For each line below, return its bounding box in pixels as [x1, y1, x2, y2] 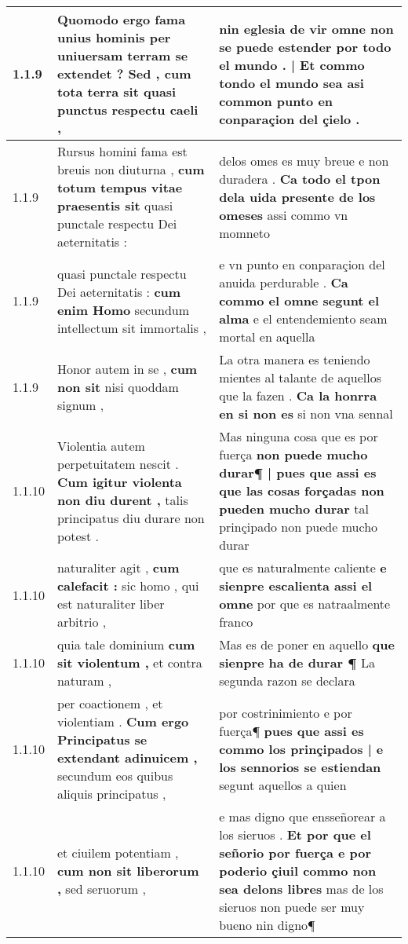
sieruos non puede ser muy [219, 898, 365, 916]
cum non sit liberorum [56, 862, 199, 880]
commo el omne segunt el [219, 291, 380, 309]
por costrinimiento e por [219, 703, 352, 722]
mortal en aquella [219, 327, 315, 346]
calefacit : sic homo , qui [56, 576, 199, 595]
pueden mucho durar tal [219, 499, 369, 518]
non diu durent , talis [56, 490, 188, 509]
